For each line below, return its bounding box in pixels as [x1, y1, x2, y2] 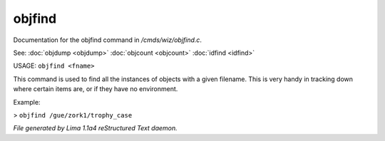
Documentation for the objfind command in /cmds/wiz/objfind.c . [13, 36, 202, 44]
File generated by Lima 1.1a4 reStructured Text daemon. [13, 124, 178, 132]
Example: [13, 98, 41, 106]
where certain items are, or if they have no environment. [13, 85, 178, 93]
